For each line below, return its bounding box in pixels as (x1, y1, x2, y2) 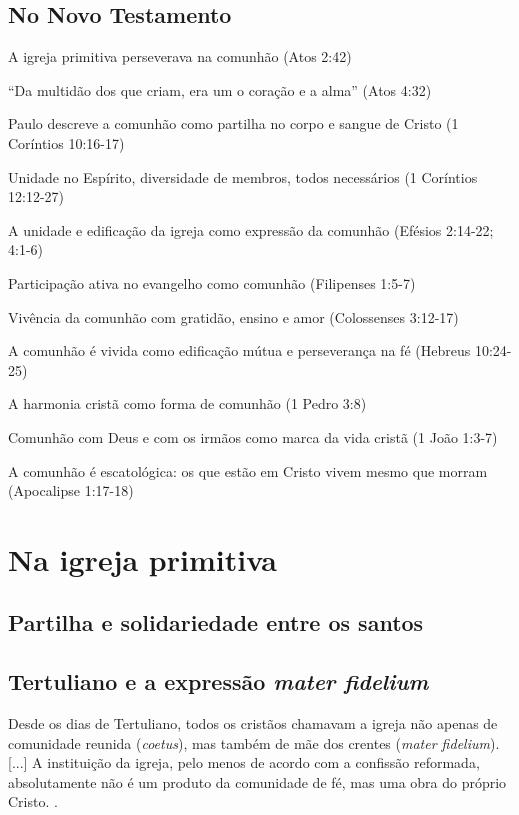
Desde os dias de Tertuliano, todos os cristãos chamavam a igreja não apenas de (8, 713, 498, 734)
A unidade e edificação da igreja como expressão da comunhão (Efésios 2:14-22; (8, 219, 494, 240)
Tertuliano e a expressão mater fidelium (8, 666, 429, 697)
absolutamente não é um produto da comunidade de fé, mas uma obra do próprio (8, 771, 507, 792)
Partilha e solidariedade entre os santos (8, 607, 424, 638)
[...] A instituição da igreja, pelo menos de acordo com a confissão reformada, (8, 752, 480, 773)
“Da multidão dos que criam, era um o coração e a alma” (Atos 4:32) (8, 79, 432, 100)
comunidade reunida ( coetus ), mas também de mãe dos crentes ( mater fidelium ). (8, 732, 500, 753)
